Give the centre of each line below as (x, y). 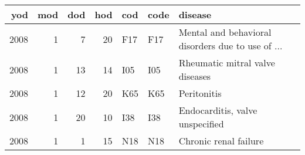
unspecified (201, 124)
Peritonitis (200, 93)
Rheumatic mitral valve (227, 63)
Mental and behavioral (225, 32)
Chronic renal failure (221, 141)
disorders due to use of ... (231, 46)
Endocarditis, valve (218, 110)
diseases (195, 76)
